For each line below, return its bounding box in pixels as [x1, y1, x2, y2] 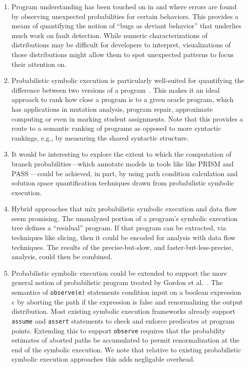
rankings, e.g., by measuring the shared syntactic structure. [11, 132, 189, 143]
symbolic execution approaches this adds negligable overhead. [11, 354, 195, 364]
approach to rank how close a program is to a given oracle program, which [11, 94, 234, 104]
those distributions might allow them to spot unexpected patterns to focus [11, 49, 234, 59]
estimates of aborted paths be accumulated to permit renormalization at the [11, 335, 240, 345]
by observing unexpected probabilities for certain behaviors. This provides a [11, 11, 239, 21]
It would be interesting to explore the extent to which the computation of [11, 149, 231, 159]
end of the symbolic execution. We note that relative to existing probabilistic [11, 344, 241, 354]
